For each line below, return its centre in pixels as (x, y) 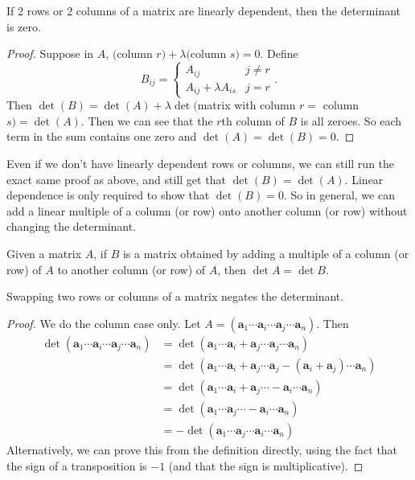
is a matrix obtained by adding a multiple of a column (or (266, 253)
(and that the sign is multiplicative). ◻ (266, 465)
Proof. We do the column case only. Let (104, 323)
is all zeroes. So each (351, 120)
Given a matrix (44, 253)
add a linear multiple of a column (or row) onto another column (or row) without (207, 210)
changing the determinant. (72, 226)
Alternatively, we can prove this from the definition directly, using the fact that (202, 449)
